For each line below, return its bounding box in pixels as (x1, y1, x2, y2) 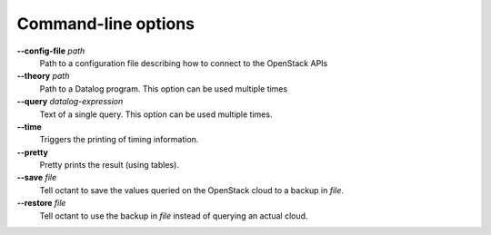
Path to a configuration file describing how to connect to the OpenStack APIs (39, 57, 328, 68)
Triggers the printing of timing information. (39, 134, 199, 145)
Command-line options (16, 14, 195, 34)
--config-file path (16, 45, 85, 56)
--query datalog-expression (16, 96, 124, 107)
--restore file (16, 198, 66, 209)
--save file (16, 172, 57, 183)
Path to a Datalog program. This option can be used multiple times (39, 83, 288, 94)
